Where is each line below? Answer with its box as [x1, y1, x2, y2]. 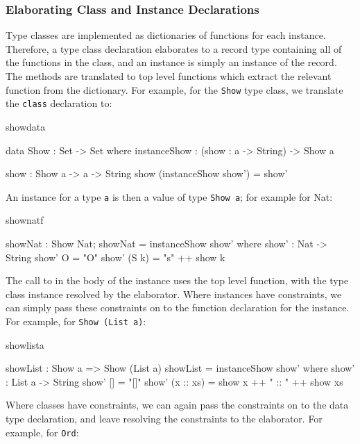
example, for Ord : [6, 425, 79, 439]
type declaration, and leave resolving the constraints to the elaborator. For [6, 411, 323, 425]
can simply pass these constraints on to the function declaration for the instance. [6, 300, 350, 315]
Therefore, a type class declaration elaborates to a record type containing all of [6, 41, 342, 56]
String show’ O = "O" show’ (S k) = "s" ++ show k [6, 249, 225, 264]
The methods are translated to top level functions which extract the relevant [6, 69, 332, 83]
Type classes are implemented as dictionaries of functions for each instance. [6, 28, 326, 42]
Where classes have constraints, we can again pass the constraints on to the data [6, 397, 349, 412]
